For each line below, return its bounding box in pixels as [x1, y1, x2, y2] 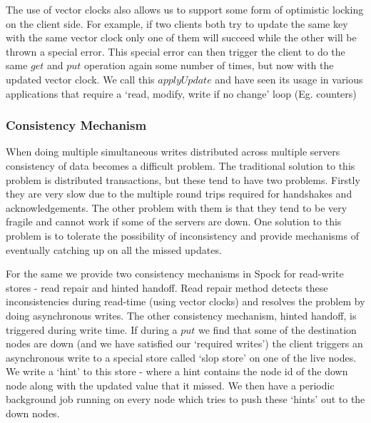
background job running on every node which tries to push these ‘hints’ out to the [6, 392, 365, 407]
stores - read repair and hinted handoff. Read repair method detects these [6, 280, 328, 295]
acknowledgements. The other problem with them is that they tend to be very [6, 200, 347, 215]
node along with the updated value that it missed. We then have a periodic [6, 377, 335, 392]
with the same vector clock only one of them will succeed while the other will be [6, 30, 357, 45]
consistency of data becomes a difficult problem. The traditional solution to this [6, 158, 355, 173]
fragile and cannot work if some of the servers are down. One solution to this [6, 214, 342, 229]
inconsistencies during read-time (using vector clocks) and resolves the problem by [6, 294, 365, 309]
